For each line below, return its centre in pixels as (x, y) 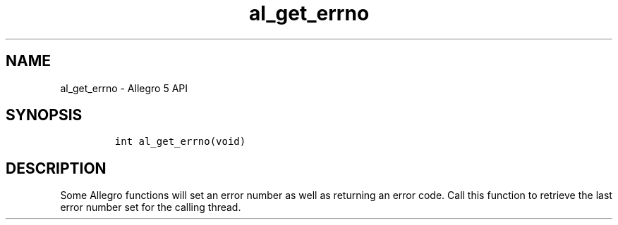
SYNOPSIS (44, 115)
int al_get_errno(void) (180, 142)
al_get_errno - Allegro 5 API (124, 88)
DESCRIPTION (56, 168)
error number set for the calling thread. (151, 207)
